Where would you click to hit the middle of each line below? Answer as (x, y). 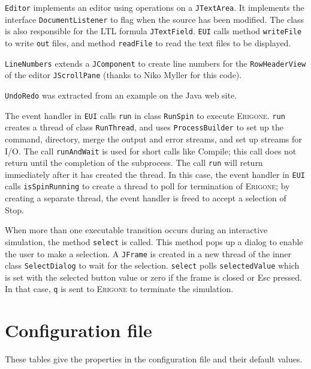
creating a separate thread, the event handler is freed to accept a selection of (146, 198)
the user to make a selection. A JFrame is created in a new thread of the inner (148, 253)
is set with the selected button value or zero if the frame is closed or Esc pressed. (153, 277)
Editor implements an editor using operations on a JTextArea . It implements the (155, 7)
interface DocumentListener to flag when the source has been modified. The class (155, 19)
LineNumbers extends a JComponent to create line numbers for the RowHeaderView (155, 63)
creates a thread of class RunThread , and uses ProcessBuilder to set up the (144, 127)
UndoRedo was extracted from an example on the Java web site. (121, 95)
